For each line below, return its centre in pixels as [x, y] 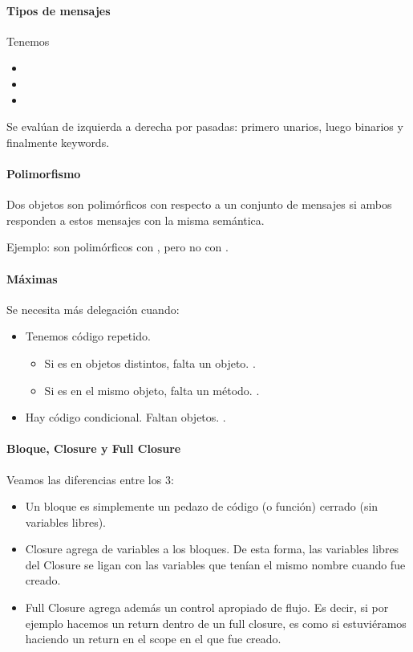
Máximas [32, 278]
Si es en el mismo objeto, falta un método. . [152, 390]
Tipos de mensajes [59, 10]
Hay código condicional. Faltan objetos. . [126, 417]
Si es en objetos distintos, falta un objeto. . [150, 363]
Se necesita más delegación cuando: [93, 309]
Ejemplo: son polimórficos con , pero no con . [117, 247]
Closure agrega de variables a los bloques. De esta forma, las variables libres [212, 549]
